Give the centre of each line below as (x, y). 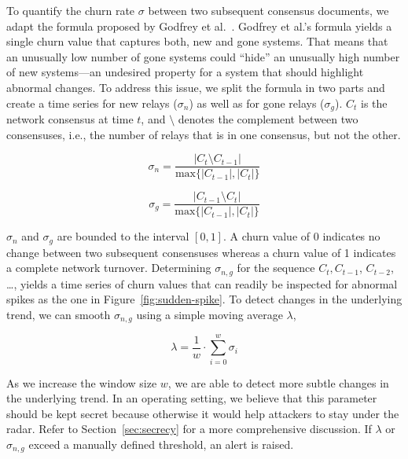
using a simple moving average (210, 315)
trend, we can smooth (59, 315)
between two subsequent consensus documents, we (268, 10)
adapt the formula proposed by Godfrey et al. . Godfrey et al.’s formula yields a (199, 26)
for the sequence (276, 268)
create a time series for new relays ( (92, 103)
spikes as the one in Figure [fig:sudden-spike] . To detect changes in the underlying (204, 299)
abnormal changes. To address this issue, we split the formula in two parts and (196, 87)
